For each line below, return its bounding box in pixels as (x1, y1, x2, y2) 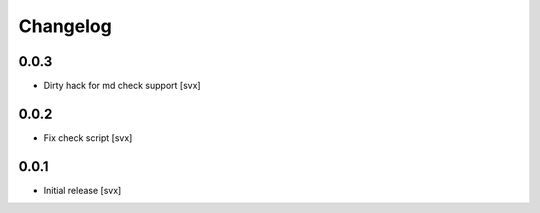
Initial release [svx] (43, 184, 122, 196)
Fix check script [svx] (43, 131, 133, 144)
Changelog (18, 15, 112, 37)
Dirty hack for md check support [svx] (43, 80, 201, 92)
